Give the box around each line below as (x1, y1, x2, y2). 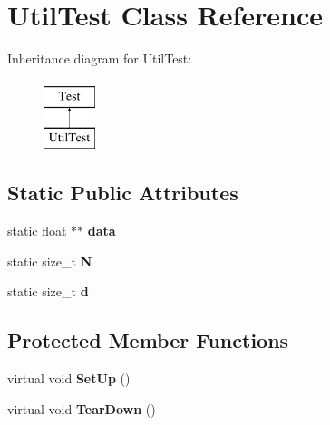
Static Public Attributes (7, 179, 238, 207)
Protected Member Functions (7, 326, 289, 354)
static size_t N (7, 251, 92, 270)
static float (7, 221, 67, 240)
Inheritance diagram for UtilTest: (7, 49, 192, 68)
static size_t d (7, 282, 89, 301)
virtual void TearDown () (7, 399, 156, 418)
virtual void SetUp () (7, 369, 131, 388)
